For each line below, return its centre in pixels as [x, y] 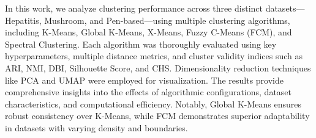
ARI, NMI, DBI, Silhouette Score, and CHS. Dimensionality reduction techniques [158, 67]
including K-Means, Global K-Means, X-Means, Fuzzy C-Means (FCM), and [149, 32]
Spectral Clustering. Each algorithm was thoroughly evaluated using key [141, 44]
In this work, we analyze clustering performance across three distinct [134, 8]
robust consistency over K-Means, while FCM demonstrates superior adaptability [157, 116]
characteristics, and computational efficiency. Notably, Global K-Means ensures [153, 103]
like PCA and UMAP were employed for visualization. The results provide [144, 80]
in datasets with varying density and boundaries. [96, 127]
